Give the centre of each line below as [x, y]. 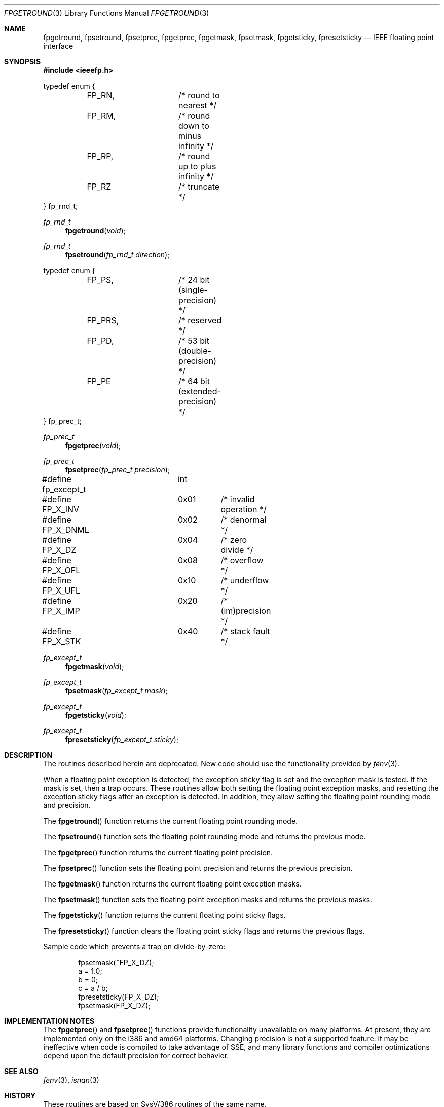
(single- [193, 290]
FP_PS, [100, 280]
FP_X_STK [62, 641]
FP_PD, [100, 341]
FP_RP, [100, 156]
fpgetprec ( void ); [93, 445]
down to [194, 126]
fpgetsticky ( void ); [96, 715]
